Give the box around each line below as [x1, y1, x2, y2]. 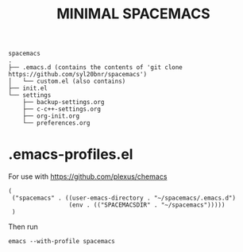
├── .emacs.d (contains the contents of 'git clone [8, 64, 183, 72]
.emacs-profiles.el [8, 145, 133, 164]
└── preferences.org [22, 119, 91, 127]
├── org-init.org [22, 112, 80, 120]
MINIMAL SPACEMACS [56, 5, 210, 23]
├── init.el [8, 84, 48, 92]
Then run [8, 222, 38, 231]
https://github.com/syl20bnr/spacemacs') [8, 71, 148, 79]
